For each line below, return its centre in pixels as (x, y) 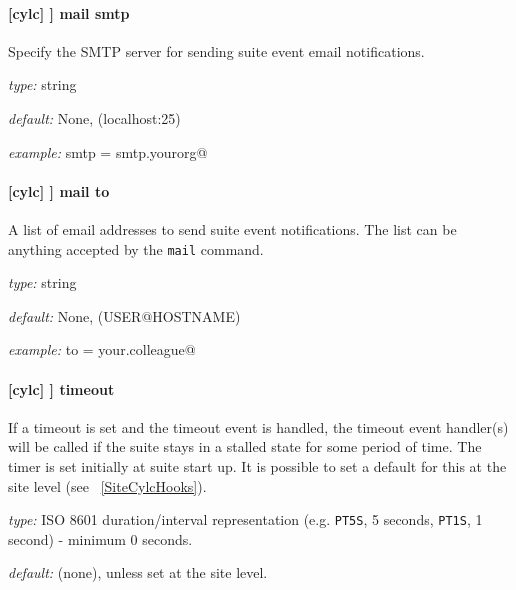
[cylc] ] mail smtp (69, 12)
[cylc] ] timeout (61, 388)
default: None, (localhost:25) (94, 117)
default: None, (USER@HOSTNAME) (124, 315)
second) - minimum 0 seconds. (100, 538)
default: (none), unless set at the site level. (138, 572)
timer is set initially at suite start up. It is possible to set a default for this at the (257, 465)
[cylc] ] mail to (59, 190)
